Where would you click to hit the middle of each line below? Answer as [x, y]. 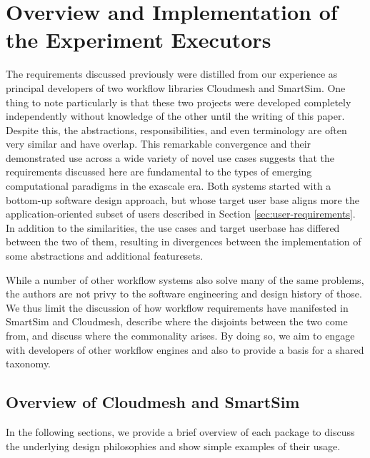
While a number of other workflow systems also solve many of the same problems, [185, 279]
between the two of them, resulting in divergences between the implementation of [184, 241]
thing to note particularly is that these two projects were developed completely [179, 102]
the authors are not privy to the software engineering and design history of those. [184, 294]
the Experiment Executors [139, 40]
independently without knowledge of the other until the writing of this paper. [175, 116]
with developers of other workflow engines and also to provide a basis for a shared [185, 349]
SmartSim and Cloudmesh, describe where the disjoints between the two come [177, 321]
